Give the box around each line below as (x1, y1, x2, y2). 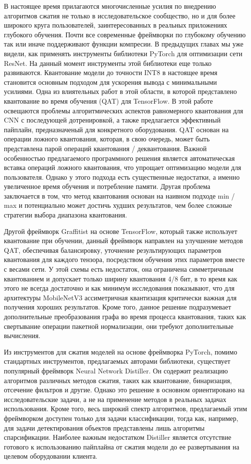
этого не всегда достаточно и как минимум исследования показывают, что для (4, 283, 235, 293)
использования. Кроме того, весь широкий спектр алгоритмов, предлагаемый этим (4, 403, 247, 414)
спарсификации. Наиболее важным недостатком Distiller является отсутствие (4, 432, 232, 442)
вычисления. (4, 330, 41, 340)
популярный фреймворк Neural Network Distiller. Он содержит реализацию (4, 365, 228, 375)
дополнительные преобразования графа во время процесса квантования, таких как (4, 311, 246, 321)
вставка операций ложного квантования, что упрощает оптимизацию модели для (4, 162, 241, 172)
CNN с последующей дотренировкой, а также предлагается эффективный (4, 115, 221, 125)
